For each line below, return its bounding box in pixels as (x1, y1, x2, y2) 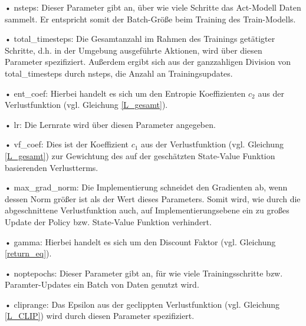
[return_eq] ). (5, 247, 52, 259)
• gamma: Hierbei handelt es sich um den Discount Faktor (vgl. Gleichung (5, 235, 276, 248)
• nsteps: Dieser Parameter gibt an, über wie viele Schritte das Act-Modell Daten (5, 1, 301, 13)
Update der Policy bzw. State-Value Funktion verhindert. (5, 215, 212, 228)
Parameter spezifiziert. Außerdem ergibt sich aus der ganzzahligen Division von (5, 55, 291, 68)
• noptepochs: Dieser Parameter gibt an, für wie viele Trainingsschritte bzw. (5, 266, 283, 279)
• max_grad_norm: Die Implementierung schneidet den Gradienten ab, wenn (5, 181, 288, 193)
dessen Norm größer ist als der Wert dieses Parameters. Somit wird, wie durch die (5, 192, 301, 205)
